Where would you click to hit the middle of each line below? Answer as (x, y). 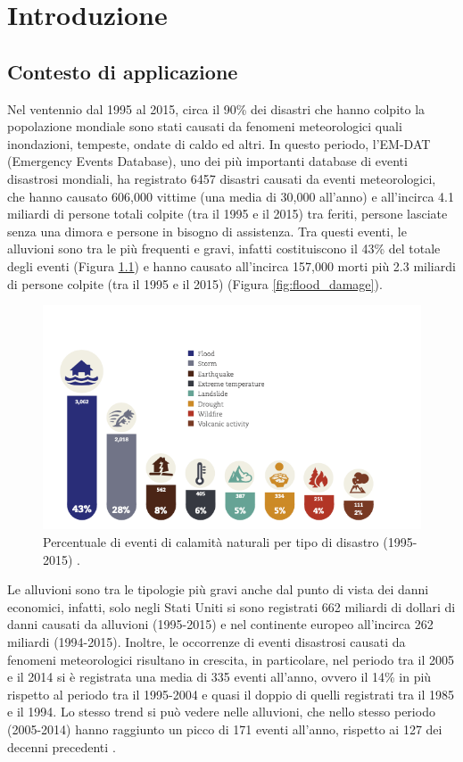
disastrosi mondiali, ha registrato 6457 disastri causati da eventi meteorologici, (222, 178)
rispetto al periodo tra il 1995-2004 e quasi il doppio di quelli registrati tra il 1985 (231, 694)
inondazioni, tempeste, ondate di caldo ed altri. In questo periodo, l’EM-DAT (219, 143)
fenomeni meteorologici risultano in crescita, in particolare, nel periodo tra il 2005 (231, 659)
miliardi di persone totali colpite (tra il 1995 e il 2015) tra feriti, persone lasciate (227, 214)
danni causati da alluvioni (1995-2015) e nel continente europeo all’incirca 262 (220, 624)
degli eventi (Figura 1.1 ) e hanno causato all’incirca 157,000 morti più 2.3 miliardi (231, 265)
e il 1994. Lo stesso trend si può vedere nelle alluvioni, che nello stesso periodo (221, 712)
